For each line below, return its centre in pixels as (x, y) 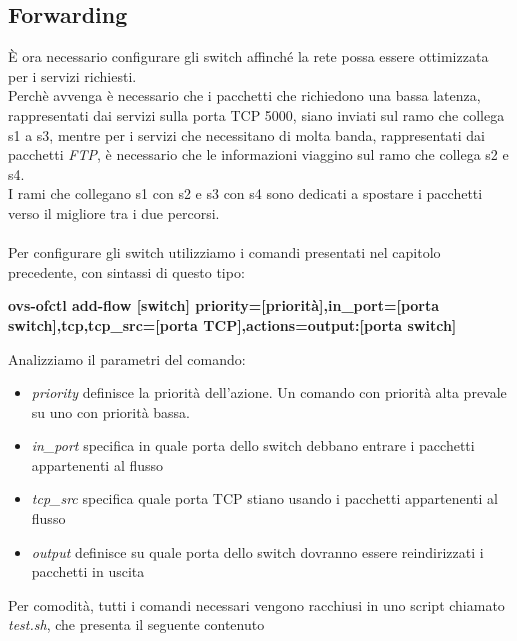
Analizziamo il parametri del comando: (127, 358)
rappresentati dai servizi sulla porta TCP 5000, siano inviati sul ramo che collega (256, 114)
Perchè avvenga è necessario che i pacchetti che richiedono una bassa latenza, (244, 95)
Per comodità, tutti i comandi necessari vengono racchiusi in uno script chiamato (256, 604)
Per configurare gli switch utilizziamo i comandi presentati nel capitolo (224, 252)
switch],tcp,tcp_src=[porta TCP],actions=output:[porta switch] (232, 324)
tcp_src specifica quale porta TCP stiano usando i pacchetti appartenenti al (264, 498)
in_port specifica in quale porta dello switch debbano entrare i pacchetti (253, 445)
